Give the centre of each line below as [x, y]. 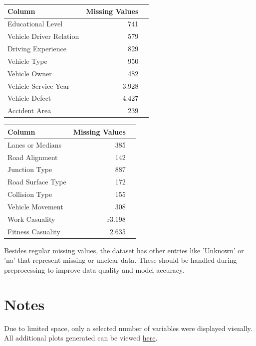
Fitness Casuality [34, 231]
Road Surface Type [37, 182]
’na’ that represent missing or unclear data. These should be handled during [121, 260]
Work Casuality [31, 219]
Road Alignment [33, 157]
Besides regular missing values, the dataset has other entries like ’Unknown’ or [124, 250]
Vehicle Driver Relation [43, 36]
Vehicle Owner [30, 73]
